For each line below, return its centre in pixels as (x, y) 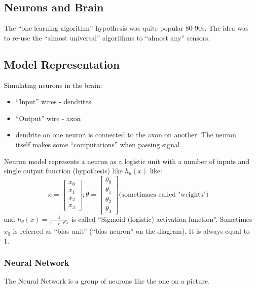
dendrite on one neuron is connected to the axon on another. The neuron (126, 135)
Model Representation (62, 64)
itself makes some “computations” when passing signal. (98, 144)
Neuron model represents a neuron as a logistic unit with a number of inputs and (127, 161)
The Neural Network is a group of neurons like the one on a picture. (107, 281)
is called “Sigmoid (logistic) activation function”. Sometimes (162, 219)
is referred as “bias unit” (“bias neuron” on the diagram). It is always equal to (131, 231)
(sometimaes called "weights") (164, 195)
